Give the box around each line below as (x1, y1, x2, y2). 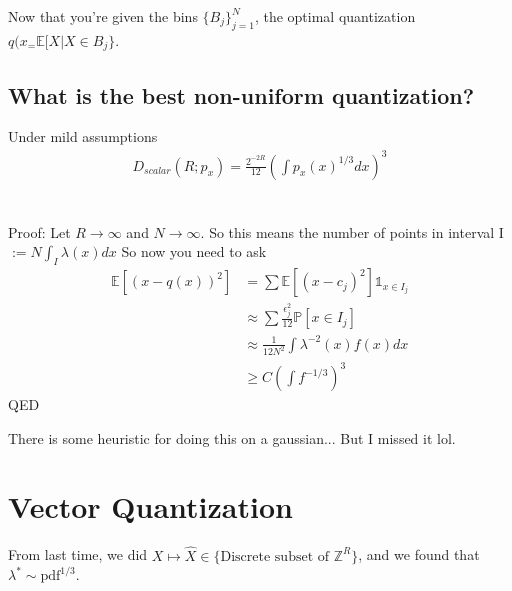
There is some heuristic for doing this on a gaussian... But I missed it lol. (8, 427, 456, 448)
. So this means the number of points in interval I (200, 221, 504, 242)
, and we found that (358, 544, 480, 565)
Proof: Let (8, 221, 71, 242)
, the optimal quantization (254, 6, 416, 26)
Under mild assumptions (8, 126, 158, 147)
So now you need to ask (121, 241, 267, 262)
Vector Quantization (8, 486, 293, 527)
